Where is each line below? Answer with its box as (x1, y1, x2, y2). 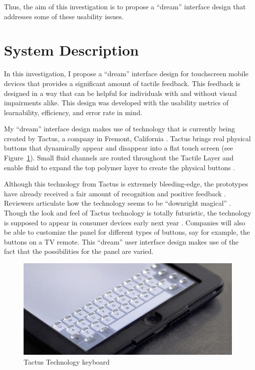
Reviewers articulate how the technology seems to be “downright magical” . (4, 198, 231, 208)
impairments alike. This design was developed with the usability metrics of (4, 97, 229, 108)
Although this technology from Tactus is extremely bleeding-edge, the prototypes (4, 179, 248, 189)
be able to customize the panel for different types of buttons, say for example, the (4, 227, 250, 237)
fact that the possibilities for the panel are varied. (4, 246, 154, 256)
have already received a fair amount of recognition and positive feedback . (4, 188, 226, 198)
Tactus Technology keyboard (24, 356, 110, 367)
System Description (4, 40, 139, 60)
